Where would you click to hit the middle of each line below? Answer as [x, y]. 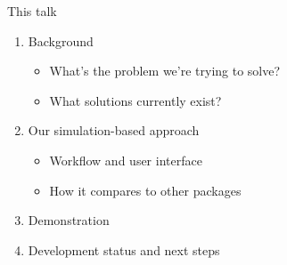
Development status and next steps [124, 249]
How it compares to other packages [145, 190]
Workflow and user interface [126, 160]
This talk [32, 11]
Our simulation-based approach [114, 130]
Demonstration [69, 220]
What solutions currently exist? [135, 100]
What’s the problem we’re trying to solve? [165, 71]
